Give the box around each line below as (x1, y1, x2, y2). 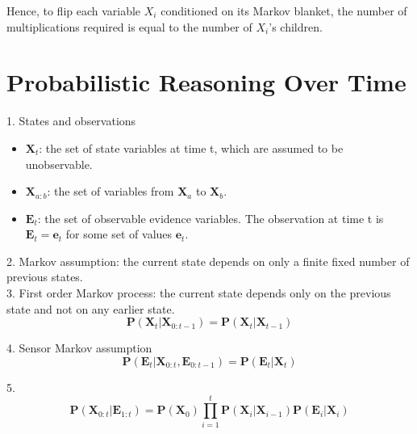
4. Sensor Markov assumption (6, 339, 152, 356)
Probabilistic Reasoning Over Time (6, 65, 407, 99)
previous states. (6, 268, 83, 285)
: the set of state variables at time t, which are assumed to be (39, 139, 344, 156)
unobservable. (25, 155, 93, 172)
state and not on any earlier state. (6, 300, 175, 317)
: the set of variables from (47, 183, 174, 200)
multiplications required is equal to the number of (6, 18, 252, 35)
